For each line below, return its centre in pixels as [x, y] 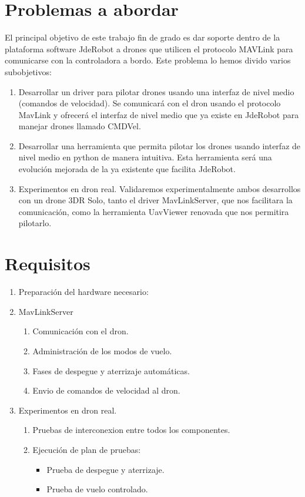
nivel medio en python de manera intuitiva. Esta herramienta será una [145, 157]
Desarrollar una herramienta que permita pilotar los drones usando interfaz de [160, 145]
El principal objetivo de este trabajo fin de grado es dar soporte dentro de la [143, 37]
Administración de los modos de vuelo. [102, 350]
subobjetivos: [28, 71]
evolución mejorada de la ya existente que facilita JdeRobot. [127, 169]
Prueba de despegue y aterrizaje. [105, 469]
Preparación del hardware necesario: [83, 292]
